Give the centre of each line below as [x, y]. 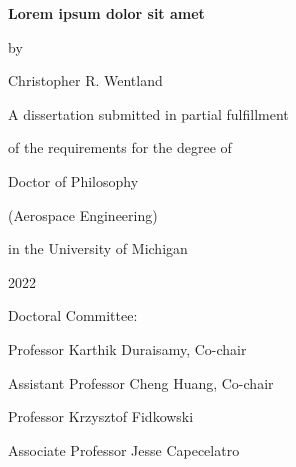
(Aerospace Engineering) [83, 214]
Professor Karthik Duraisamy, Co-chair [127, 348]
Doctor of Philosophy [73, 180]
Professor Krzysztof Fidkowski [101, 416]
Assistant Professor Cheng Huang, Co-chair [141, 382]
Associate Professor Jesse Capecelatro [124, 449]
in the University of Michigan [98, 248]
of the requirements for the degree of [120, 147]
